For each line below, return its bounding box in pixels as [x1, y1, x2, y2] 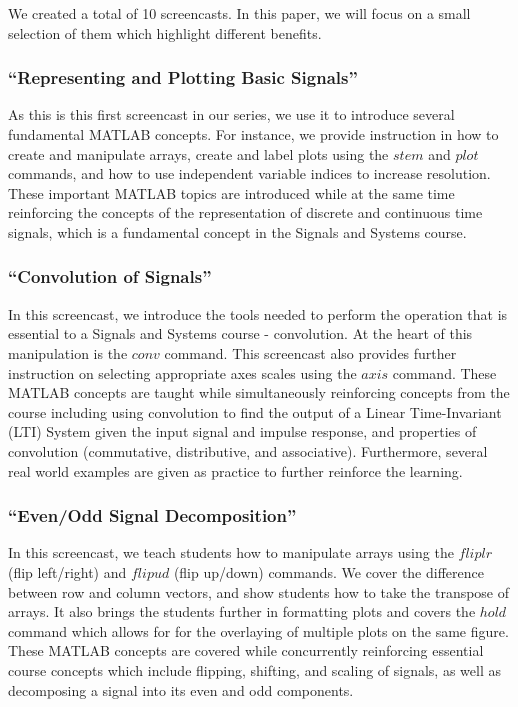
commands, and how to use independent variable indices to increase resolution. [8, 163, 491, 184]
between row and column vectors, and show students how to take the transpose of [8, 581, 510, 602]
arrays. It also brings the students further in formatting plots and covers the [8, 601, 476, 622]
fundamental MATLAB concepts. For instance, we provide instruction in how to [8, 124, 499, 144]
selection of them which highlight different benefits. [8, 22, 322, 43]
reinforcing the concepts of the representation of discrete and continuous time [8, 202, 483, 223]
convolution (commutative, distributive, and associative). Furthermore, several [8, 440, 488, 461]
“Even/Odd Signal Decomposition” [8, 503, 297, 528]
